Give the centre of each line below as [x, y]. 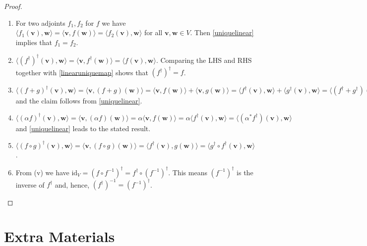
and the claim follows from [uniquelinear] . [79, 101]
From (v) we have [42, 172]
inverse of [30, 184]
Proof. [13, 6]
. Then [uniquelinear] [222, 32]
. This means [188, 172]
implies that [34, 42]
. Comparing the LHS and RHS [204, 60]
